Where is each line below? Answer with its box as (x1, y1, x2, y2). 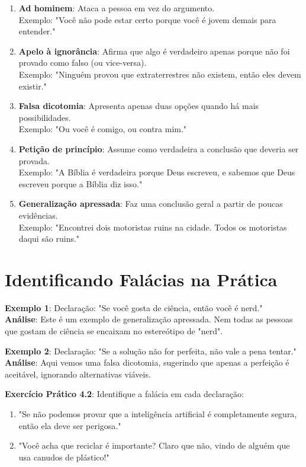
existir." (18, 79, 47, 92)
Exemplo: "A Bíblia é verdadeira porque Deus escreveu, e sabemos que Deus (18, 166, 295, 178)
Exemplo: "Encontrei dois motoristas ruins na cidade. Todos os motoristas (18, 220, 287, 233)
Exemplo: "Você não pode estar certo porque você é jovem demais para (18, 13, 276, 25)
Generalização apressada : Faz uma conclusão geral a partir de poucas (18, 197, 283, 210)
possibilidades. (18, 111, 71, 123)
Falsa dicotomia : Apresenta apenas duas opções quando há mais (18, 100, 259, 112)
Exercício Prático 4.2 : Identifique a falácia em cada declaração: (5, 388, 244, 400)
